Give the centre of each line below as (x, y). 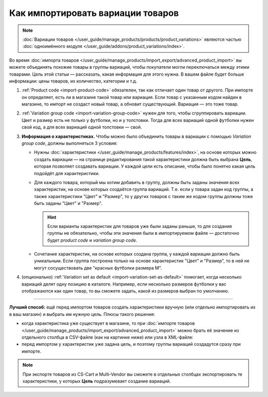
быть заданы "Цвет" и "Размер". (68, 203)
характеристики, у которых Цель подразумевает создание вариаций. (97, 381)
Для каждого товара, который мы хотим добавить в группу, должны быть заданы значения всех (137, 182)
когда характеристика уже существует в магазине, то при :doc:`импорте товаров (108, 323)
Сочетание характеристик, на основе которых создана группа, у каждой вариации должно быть (137, 254)
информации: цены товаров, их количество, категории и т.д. (73, 81)
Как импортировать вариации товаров (94, 13)
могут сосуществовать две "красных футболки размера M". (98, 268)
